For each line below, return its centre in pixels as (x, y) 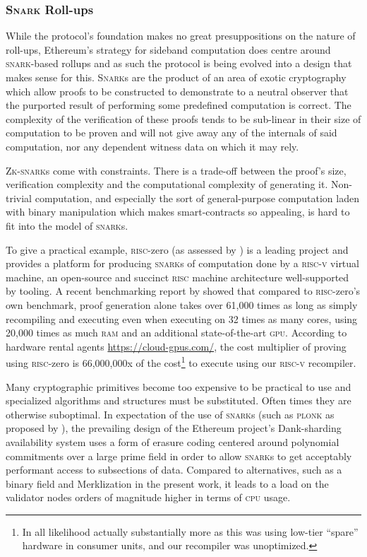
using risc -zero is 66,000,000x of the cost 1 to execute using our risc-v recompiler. (181, 362)
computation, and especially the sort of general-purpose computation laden (197, 198)
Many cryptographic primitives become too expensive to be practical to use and (179, 386)
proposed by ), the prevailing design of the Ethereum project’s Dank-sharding (174, 428)
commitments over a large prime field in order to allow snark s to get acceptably (179, 456)
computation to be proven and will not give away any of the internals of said (172, 133)
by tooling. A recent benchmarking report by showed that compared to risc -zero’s (183, 291)
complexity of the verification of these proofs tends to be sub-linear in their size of (183, 118)
